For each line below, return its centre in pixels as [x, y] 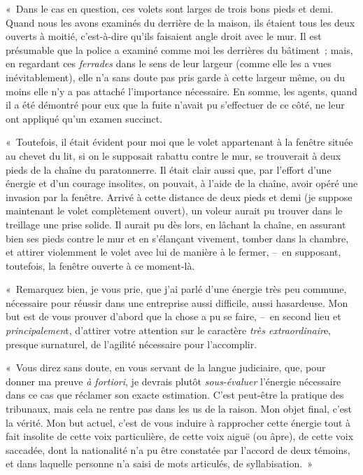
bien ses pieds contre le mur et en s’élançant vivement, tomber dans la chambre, [177, 238]
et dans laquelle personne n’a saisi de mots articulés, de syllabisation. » [159, 463]
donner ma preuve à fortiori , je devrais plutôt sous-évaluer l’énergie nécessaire [173, 381]
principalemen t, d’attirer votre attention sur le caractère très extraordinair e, [169, 330]
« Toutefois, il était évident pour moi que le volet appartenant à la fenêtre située [179, 142]
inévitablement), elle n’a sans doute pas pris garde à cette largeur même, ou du [175, 77]
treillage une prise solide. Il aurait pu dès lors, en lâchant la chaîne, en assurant [176, 224]
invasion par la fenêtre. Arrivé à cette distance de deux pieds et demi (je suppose [179, 197]
